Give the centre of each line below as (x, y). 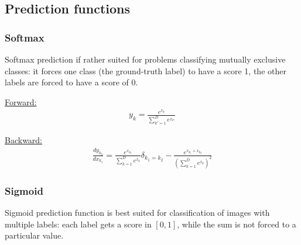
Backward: (24, 140)
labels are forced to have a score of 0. (71, 82)
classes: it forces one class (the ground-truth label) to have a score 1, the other (146, 70)
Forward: (21, 101)
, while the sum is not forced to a (237, 224)
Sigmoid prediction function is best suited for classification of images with (137, 212)
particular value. (34, 235)
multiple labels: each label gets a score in (78, 224)
